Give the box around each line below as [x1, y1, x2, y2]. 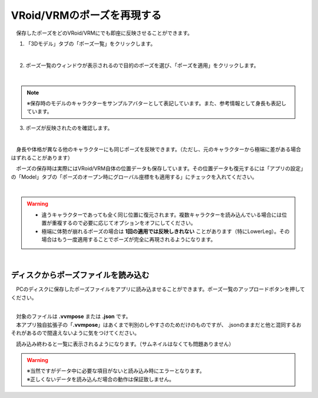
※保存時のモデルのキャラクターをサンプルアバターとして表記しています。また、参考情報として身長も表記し [26, 99, 287, 107]
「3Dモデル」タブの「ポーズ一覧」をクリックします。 [25, 40, 156, 47]
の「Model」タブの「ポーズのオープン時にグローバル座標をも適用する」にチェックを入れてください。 [11, 173, 257, 180]
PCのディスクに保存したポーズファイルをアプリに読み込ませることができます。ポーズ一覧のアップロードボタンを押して [15, 286, 306, 293]
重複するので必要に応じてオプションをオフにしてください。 [51, 220, 197, 227]
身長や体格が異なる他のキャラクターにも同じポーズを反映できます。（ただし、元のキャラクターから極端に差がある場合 [15, 146, 302, 153]
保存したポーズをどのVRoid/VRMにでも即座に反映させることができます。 [15, 29, 193, 37]
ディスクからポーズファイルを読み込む [11, 270, 150, 280]
